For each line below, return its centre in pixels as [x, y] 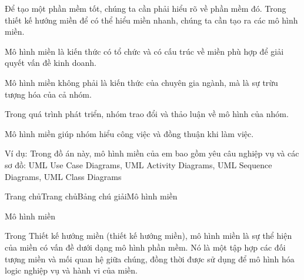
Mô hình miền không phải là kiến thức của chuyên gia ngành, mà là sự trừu [141, 82]
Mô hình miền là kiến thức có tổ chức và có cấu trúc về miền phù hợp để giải [144, 51]
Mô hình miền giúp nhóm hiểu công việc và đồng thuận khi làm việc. [129, 133]
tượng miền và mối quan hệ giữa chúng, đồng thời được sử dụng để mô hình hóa [150, 259]
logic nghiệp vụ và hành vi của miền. [71, 270]
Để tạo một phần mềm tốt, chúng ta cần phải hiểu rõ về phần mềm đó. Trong [146, 8]
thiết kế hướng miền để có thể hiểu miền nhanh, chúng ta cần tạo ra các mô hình [151, 20]
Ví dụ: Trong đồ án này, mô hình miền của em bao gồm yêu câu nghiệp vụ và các [152, 153]
